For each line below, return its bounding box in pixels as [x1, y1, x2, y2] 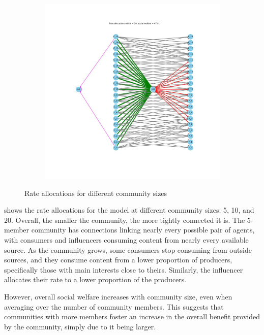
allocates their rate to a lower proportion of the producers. [4, 274, 187, 285]
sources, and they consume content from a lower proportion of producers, [4, 254, 232, 265]
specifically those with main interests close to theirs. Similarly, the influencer [4, 264, 243, 275]
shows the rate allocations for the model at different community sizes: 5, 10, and [4, 205, 254, 215]
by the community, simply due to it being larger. [4, 321, 156, 331]
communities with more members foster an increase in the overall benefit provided [4, 311, 260, 322]
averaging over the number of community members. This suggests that [4, 301, 224, 312]
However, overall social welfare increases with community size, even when [4, 291, 232, 301]
